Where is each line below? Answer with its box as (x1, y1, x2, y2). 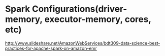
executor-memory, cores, (44, 14, 151, 25)
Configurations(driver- (32, 3, 127, 15)
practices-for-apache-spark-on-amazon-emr (5, 45, 97, 51)
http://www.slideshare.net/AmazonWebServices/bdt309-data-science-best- (5, 40, 161, 46)
